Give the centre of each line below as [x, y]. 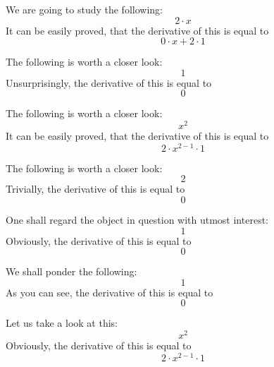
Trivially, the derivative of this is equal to [95, 189]
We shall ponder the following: [71, 271]
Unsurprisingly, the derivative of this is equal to [109, 82]
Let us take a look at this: [62, 323]
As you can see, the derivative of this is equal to [110, 292]
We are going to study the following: [84, 9]
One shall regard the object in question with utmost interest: [137, 219]
